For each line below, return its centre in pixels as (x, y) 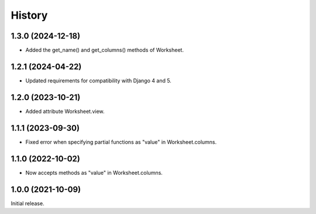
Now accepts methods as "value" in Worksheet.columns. (94, 172)
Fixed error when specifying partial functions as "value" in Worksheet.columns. (121, 142)
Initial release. (28, 203)
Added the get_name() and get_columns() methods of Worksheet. (105, 50)
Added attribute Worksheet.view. (65, 111)
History (29, 15)
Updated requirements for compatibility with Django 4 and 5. (99, 80)
